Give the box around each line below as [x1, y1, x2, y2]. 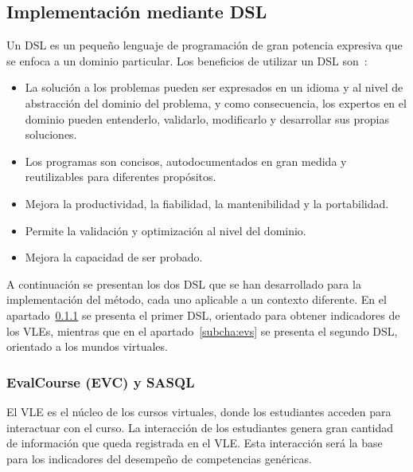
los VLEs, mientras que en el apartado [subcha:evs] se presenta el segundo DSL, [6, 322, 398, 339]
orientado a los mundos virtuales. [6, 338, 168, 355]
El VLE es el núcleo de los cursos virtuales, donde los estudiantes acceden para [6, 403, 392, 419]
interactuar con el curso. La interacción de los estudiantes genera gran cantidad [6, 419, 394, 435]
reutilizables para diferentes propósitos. [25, 168, 216, 185]
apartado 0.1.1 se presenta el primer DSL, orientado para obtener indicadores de [6, 306, 400, 323]
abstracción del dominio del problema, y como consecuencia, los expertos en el [25, 94, 407, 111]
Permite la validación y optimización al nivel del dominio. [25, 222, 306, 238]
